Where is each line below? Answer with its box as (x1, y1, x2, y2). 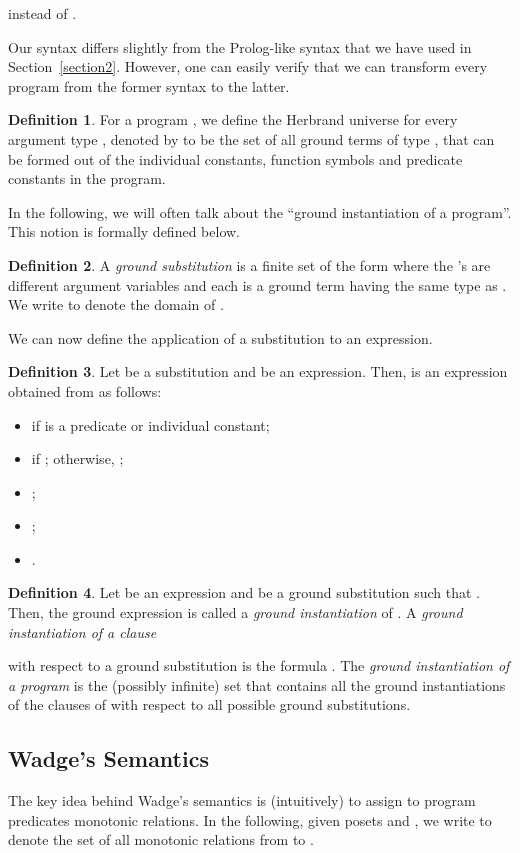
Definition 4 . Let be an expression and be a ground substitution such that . (8, 582, 481, 603)
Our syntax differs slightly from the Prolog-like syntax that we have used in (8, 36, 472, 57)
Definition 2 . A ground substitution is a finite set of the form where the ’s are (8, 254, 491, 275)
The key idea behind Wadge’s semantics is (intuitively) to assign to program (8, 790, 476, 811)
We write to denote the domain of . (8, 294, 224, 315)
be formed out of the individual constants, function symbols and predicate (8, 148, 463, 169)
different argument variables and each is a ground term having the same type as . (8, 274, 507, 295)
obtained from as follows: (8, 380, 162, 401)
